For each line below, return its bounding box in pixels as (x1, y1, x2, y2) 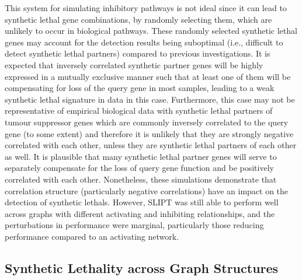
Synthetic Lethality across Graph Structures (5, 258, 279, 276)
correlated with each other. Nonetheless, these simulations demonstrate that (5, 173, 277, 185)
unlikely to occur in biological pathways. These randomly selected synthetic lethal (5, 24, 297, 37)
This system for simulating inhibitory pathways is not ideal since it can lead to (5, 2, 287, 13)
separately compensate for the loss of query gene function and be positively (5, 162, 274, 174)
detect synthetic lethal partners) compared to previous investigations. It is (5, 47, 270, 60)
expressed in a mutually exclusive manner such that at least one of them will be (5, 70, 291, 82)
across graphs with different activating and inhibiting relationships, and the (5, 207, 275, 219)
